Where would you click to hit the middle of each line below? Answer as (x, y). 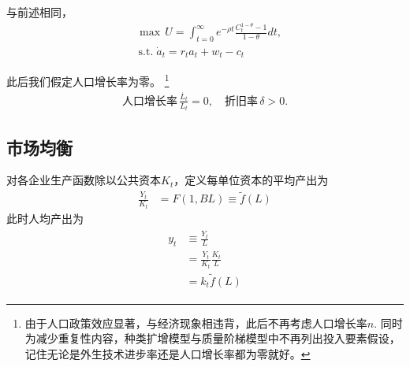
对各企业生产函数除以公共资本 (84, 180)
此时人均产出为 (45, 218)
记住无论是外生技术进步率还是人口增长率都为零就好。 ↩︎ (168, 354)
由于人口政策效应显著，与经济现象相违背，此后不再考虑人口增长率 (196, 323)
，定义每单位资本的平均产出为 (251, 180)
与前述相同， (39, 12)
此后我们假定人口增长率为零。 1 (88, 80)
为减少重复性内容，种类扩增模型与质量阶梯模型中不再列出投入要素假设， (212, 338)
